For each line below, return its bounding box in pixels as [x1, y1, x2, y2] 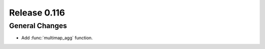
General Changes [9, 21, 67, 30]
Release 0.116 [9, 7, 65, 18]
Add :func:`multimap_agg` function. [21, 35, 93, 41]
